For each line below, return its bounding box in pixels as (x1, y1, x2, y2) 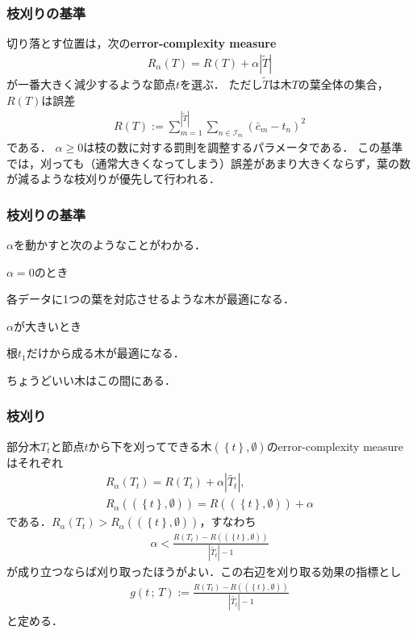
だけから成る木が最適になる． (26, 344, 185, 361)
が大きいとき (13, 317, 81, 334)
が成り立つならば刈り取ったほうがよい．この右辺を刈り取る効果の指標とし (6, 563, 402, 580)
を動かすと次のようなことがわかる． (13, 236, 206, 252)
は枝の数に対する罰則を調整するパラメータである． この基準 (83, 138, 403, 155)
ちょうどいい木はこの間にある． (6, 371, 176, 388)
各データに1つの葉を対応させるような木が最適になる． (6, 290, 294, 307)
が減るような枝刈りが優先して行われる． (6, 170, 220, 187)
